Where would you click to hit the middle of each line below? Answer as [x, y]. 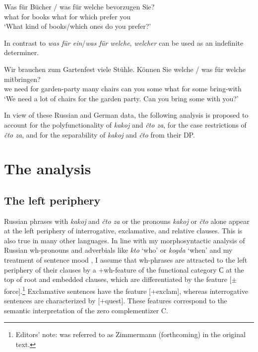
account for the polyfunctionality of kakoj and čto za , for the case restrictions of [125, 124]
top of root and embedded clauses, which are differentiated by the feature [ [118, 279]
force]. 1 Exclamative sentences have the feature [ [77, 290]
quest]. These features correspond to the [166, 301]
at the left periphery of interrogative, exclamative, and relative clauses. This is [123, 231]
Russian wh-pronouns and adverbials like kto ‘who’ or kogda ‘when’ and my [118, 250]
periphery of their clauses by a [50, 269]
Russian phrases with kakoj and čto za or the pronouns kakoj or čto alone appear [127, 221]
